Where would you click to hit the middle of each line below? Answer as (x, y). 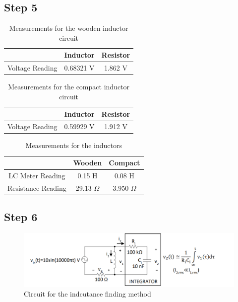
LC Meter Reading (37, 175)
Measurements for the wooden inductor (69, 28)
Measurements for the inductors (74, 145)
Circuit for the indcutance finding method (88, 294)
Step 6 (21, 217)
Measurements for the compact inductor (69, 87)
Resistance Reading (37, 188)
